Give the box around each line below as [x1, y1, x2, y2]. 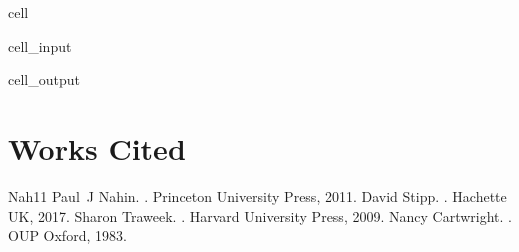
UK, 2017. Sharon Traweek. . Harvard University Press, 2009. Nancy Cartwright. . [8, 205, 512, 226]
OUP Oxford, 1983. [8, 225, 127, 246]
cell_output [8, 69, 80, 90]
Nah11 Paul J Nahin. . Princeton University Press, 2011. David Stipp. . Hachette [8, 185, 507, 206]
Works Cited [8, 127, 186, 168]
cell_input [8, 35, 72, 56]
